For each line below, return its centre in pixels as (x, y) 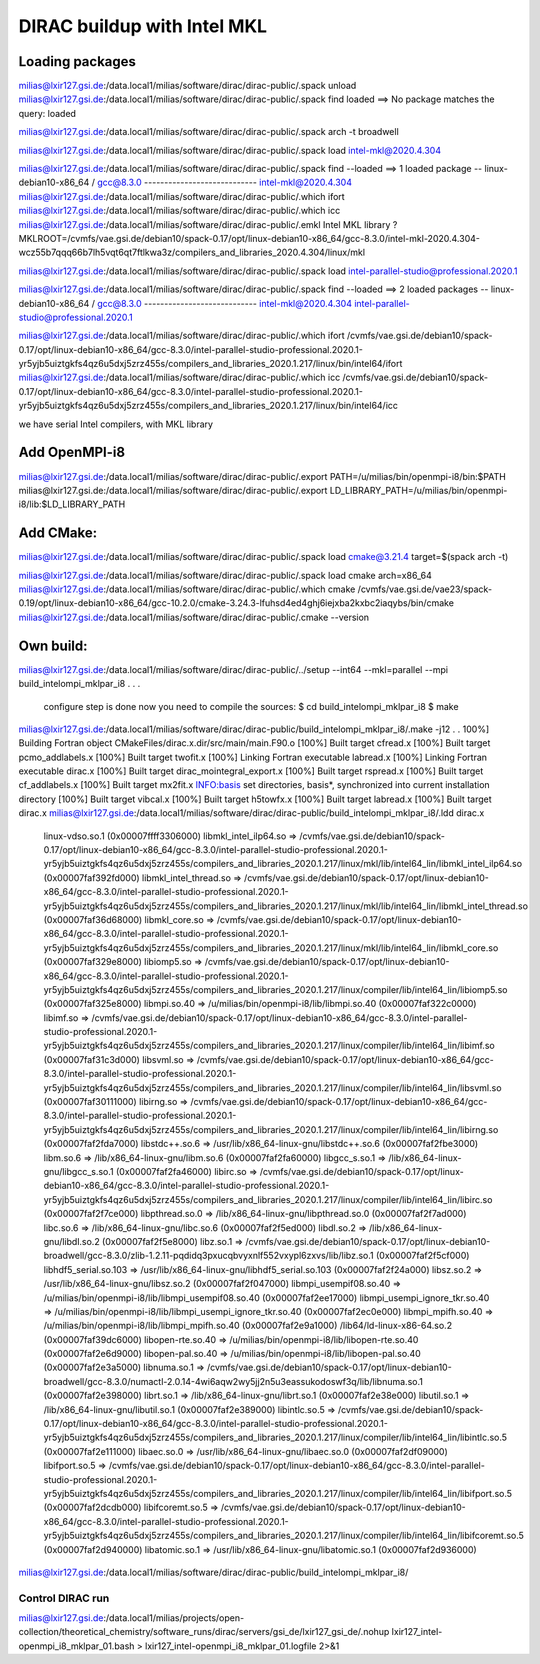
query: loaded (47, 113)
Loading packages (77, 61)
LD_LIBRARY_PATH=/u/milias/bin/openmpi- (418, 490)
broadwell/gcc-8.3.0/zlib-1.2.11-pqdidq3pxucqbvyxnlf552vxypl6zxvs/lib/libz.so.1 (208, 1256)
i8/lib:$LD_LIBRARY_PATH (72, 504)
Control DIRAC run (64, 1598)
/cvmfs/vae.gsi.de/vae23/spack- (425, 589)
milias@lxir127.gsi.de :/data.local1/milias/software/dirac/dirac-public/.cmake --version (194, 617)
